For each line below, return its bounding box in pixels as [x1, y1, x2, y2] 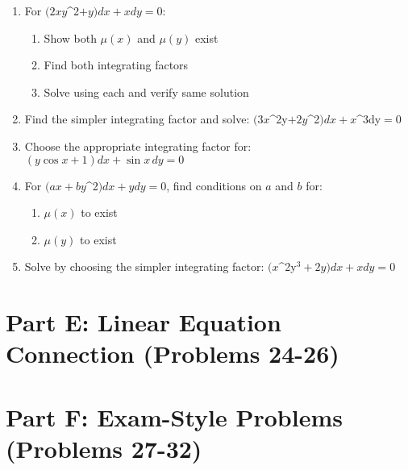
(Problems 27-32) [6, 431, 202, 464]
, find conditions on [166, 177, 262, 193]
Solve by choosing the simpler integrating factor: [24, 258, 264, 275]
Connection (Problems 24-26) [6, 337, 339, 370]
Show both [44, 29, 97, 46]
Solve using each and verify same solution [44, 83, 249, 100]
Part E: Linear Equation [6, 306, 281, 339]
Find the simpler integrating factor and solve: [24, 110, 250, 127]
